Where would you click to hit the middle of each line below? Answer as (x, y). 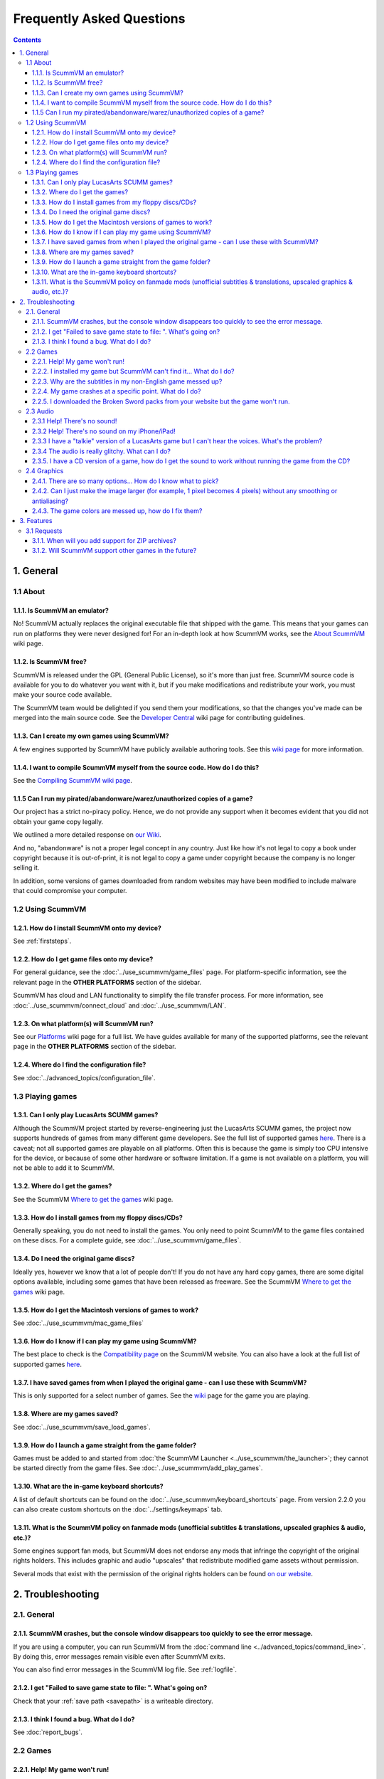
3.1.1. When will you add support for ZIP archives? (105, 541)
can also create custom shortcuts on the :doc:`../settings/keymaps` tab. (118, 1509)
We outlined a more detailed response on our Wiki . (87, 835)
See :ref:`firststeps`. (42, 941)
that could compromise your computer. (70, 891)
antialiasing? (50, 501)
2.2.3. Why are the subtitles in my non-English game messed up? (127, 381)
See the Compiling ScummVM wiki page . (73, 780)
